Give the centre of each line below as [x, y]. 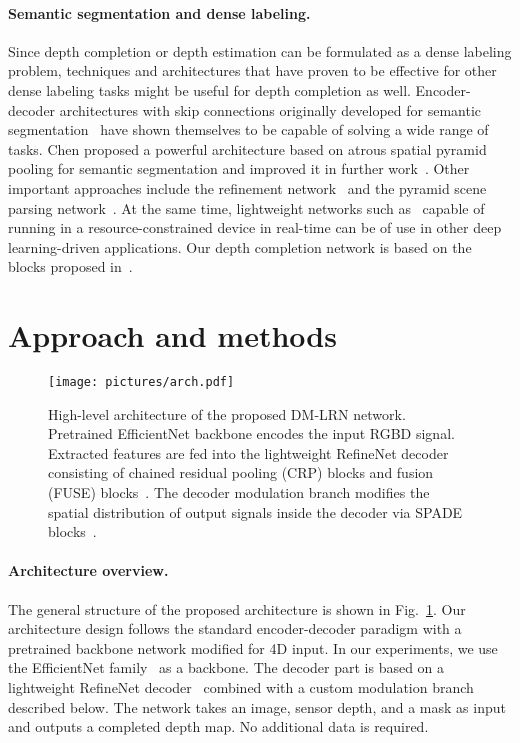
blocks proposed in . [70, 266]
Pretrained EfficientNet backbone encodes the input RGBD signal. [251, 433]
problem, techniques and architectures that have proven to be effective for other [252, 70]
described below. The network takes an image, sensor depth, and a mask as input [257, 706]
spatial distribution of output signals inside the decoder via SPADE [255, 511]
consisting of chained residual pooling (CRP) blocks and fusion [241, 472]
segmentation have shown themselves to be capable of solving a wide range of [248, 129]
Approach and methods [172, 335]
